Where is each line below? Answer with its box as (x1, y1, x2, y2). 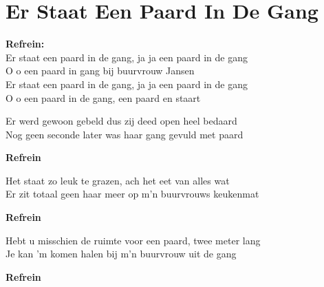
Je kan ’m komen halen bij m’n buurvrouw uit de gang (6, 246, 237, 261)
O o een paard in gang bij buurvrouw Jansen (6, 63, 195, 78)
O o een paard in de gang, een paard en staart (6, 90, 201, 105)
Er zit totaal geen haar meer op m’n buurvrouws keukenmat (6, 187, 259, 201)
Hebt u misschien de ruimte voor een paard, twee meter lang (6, 233, 261, 247)
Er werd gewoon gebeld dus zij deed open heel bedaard (6, 114, 237, 128)
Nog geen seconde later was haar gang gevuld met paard (6, 127, 244, 141)
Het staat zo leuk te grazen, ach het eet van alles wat (6, 173, 230, 187)
